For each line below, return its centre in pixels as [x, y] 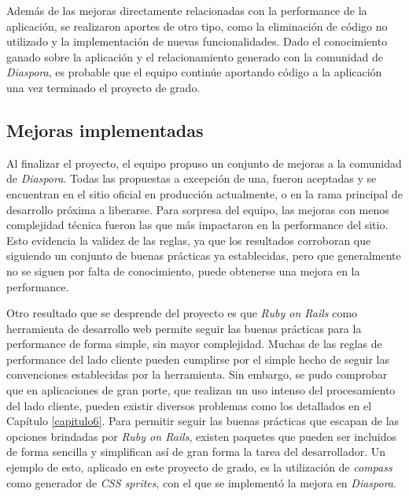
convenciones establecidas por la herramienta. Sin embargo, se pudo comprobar [197, 374]
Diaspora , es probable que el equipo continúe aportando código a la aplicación [194, 72]
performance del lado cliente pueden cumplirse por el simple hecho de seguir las [198, 359]
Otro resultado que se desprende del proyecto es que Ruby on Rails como [182, 313]
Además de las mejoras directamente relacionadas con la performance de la [187, 10]
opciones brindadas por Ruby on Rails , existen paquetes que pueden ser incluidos [202, 436]
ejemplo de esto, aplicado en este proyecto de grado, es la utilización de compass [199, 467]
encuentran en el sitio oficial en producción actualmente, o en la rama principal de [204, 193]
